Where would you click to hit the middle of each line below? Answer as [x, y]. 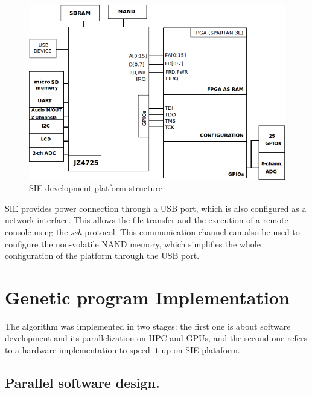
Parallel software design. [82, 383]
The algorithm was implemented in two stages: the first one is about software [148, 326]
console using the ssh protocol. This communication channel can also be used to [152, 231]
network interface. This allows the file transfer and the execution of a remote [147, 220]
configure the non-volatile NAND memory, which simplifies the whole [133, 243]
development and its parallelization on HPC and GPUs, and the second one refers [156, 338]
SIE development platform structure [96, 188]
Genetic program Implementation [147, 297]
